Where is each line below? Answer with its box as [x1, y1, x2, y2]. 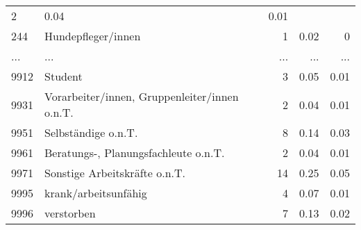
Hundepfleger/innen [44, 28, 141, 44]
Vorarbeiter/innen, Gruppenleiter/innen [44, 88, 239, 104]
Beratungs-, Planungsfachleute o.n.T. [44, 145, 225, 161]
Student [44, 68, 83, 84]
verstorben [44, 205, 96, 221]
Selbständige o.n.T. [44, 124, 138, 140]
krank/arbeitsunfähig [44, 185, 147, 201]
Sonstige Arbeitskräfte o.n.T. [44, 165, 185, 181]
